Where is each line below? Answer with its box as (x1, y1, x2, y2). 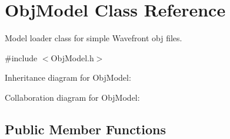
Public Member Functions (5, 120, 166, 138)
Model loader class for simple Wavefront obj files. (5, 32, 182, 44)
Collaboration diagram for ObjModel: (5, 91, 140, 103)
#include (5, 51, 38, 64)
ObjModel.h (51, 51, 94, 64)
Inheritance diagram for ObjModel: (5, 71, 131, 84)
